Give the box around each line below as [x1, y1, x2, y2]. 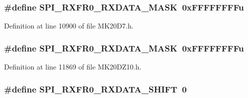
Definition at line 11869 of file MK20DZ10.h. [4, 61, 142, 72]
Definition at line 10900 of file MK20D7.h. [4, 20, 134, 31]
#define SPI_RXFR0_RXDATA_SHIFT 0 [4, 82, 187, 95]
